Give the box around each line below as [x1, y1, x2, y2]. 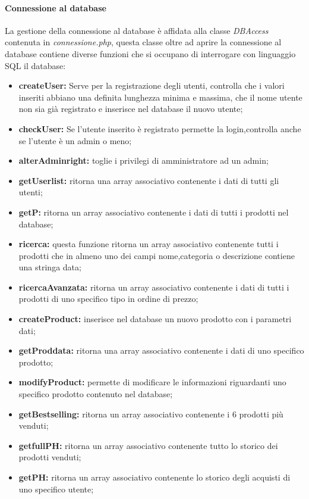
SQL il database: [5, 59, 66, 71]
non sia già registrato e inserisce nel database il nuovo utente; [18, 102, 243, 115]
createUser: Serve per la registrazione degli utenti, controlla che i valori [18, 79, 285, 92]
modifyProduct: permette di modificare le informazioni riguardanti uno [18, 376, 286, 388]
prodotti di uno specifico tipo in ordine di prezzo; [18, 292, 198, 305]
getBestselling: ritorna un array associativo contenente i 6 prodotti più [18, 407, 283, 420]
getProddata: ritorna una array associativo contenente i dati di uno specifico [18, 344, 304, 357]
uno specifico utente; [18, 482, 94, 495]
